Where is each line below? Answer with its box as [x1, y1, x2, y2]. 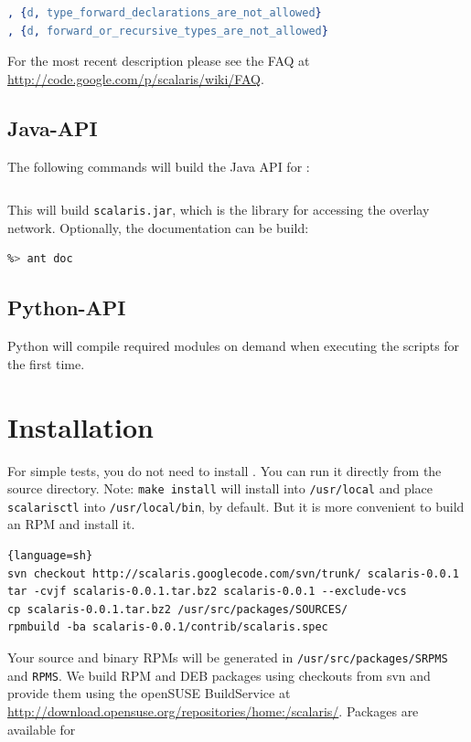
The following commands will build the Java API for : [7, 156, 310, 175]
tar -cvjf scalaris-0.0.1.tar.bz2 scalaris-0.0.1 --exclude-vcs [7, 585, 407, 599]
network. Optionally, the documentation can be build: [7, 217, 309, 237]
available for [7, 719, 76, 738]
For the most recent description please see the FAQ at [7, 51, 310, 70]
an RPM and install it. [7, 514, 135, 534]
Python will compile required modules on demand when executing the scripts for [7, 336, 460, 355]
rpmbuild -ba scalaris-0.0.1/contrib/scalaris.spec [7, 620, 328, 634]
